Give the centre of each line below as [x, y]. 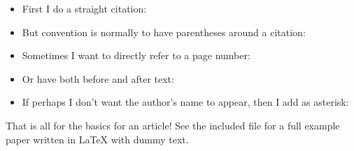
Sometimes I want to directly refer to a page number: [136, 55]
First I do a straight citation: [84, 8]
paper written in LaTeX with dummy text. [97, 139]
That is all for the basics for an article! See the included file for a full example [173, 125]
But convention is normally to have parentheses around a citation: [164, 32]
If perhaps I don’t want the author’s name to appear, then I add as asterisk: [185, 102]
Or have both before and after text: [98, 78]
